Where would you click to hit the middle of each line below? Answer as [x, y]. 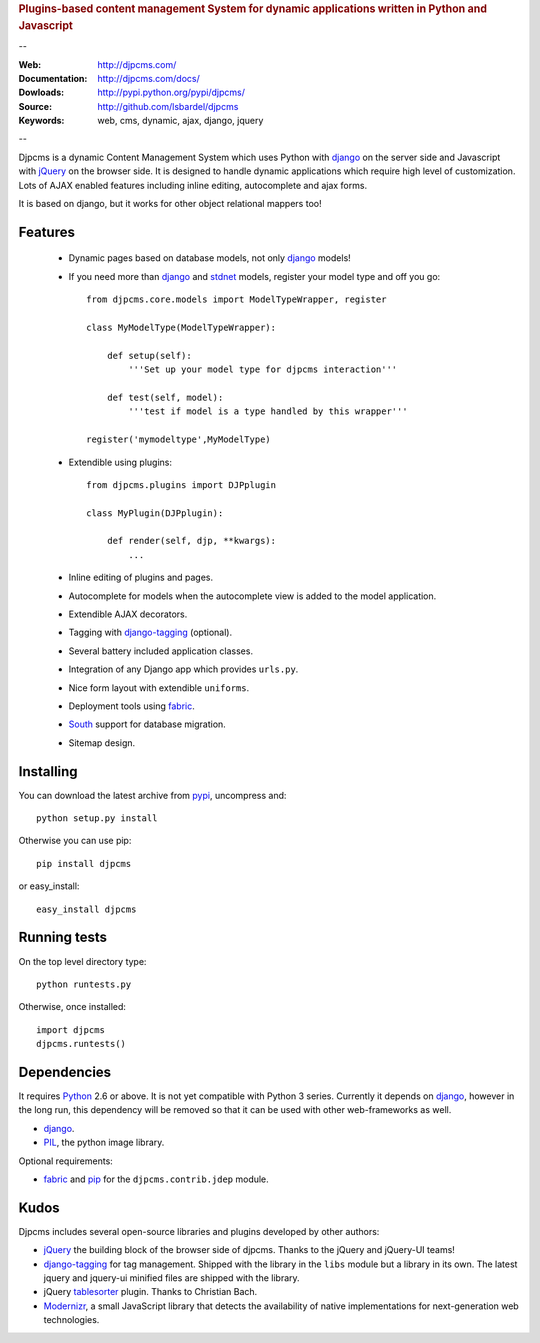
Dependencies [65, 1071]
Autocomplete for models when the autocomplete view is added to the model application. [252, 596]
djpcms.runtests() [81, 1044]
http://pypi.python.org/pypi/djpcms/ [171, 92]
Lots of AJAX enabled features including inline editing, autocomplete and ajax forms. [193, 185]
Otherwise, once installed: [72, 1007]
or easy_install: [49, 886]
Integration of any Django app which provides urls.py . [183, 669]
